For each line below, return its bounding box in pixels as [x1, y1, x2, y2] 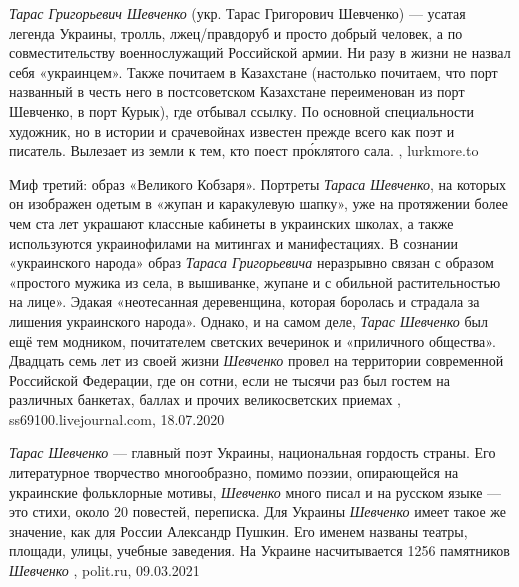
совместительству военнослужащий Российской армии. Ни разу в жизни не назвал [9, 42, 511, 63]
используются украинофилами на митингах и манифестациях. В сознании [9, 232, 459, 253]
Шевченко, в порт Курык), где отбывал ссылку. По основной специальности [9, 100, 474, 121]
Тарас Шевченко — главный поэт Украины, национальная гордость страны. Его [9, 442, 496, 463]
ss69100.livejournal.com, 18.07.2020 [9, 408, 225, 429]
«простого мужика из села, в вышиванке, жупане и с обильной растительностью [9, 271, 501, 292]
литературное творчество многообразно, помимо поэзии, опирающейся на [9, 462, 459, 483]
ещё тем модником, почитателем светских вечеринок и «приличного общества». [9, 330, 496, 351]
